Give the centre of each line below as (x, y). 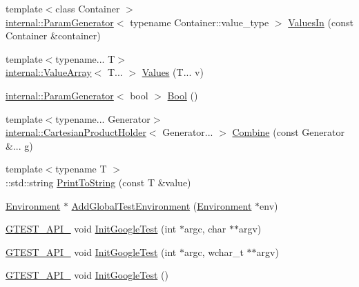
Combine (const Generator (288, 132)
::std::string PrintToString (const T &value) (98, 182)
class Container (88, 8)
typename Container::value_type (200, 22)
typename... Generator (103, 118)
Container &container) (53, 36)
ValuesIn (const (321, 22)
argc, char (205, 229)
